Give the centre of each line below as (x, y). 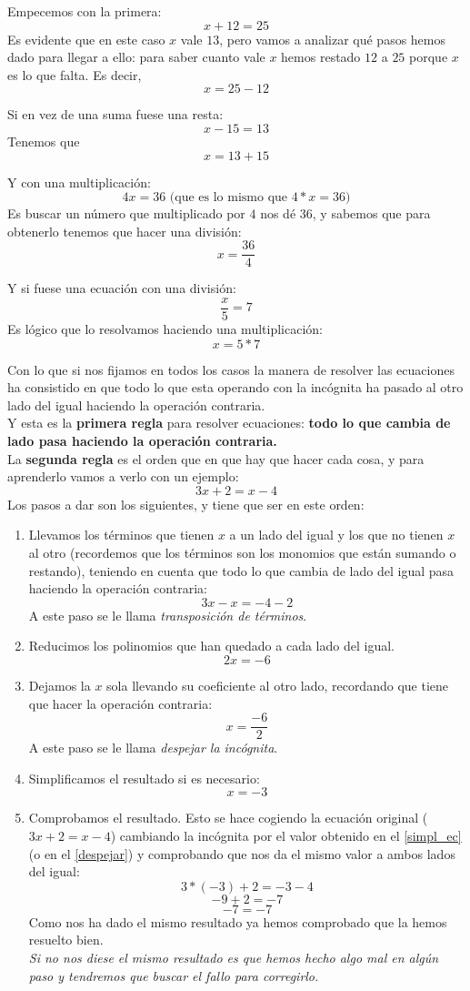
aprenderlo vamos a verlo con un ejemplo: (123, 476)
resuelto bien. (66, 940)
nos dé (278, 213)
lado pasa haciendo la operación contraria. (142, 441)
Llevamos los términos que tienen (121, 535)
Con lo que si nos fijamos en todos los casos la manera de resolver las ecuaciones (231, 369)
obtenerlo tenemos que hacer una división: (125, 231)
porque (429, 57)
